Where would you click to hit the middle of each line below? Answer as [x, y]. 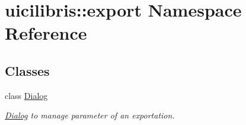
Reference [46, 33]
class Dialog [26, 95]
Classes [27, 70]
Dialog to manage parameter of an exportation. [90, 115]
